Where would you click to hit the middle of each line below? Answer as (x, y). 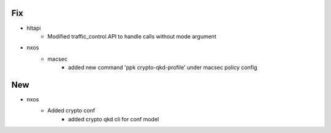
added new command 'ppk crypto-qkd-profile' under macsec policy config (163, 68)
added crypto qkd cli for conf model (114, 119)
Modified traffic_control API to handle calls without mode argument (132, 36)
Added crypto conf (71, 110)
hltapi (34, 28)
